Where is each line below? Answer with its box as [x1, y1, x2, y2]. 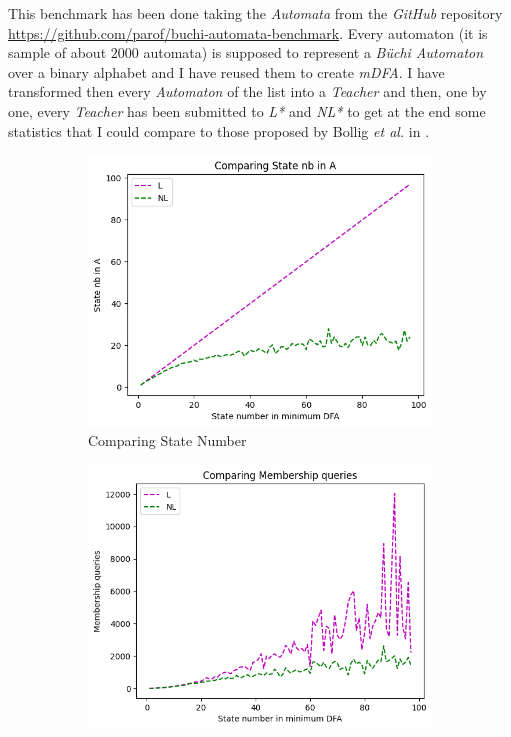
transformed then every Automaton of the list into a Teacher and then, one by [8, 81, 487, 102]
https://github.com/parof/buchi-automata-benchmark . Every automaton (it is [8, 22, 488, 43]
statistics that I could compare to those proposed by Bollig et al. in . [8, 120, 430, 141]
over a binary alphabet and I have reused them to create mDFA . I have [8, 61, 445, 82]
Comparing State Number [88, 430, 247, 451]
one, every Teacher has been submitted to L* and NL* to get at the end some [8, 100, 486, 121]
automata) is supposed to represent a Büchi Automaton [143, 42, 484, 63]
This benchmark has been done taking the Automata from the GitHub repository [8, 3, 503, 23]
